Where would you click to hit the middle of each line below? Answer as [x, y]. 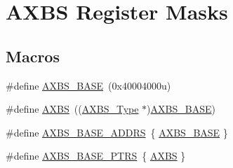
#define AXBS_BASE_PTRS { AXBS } [96, 156]
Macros [33, 56]
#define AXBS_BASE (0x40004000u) [88, 85]
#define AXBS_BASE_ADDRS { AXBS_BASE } [117, 132]
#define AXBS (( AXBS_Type [72, 109]
